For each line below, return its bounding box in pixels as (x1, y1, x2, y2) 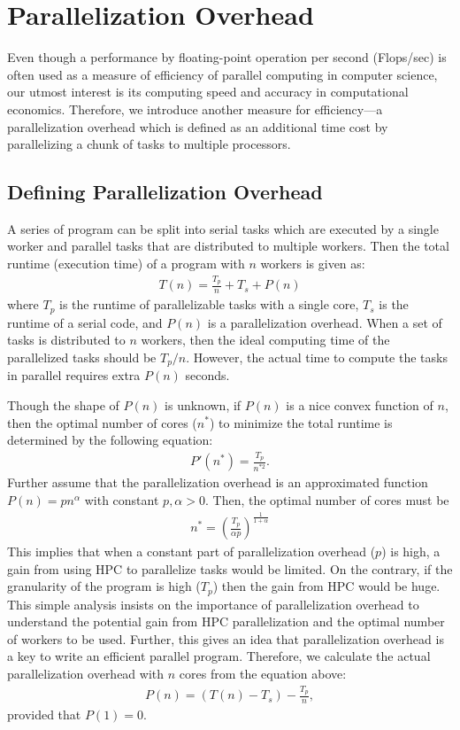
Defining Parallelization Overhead (7, 178, 323, 206)
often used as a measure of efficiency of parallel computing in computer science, (7, 65, 438, 83)
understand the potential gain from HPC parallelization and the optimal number (7, 612, 445, 631)
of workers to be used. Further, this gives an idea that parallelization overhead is (7, 629, 444, 648)
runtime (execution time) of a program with (7, 254, 245, 273)
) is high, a (381, 542, 441, 561)
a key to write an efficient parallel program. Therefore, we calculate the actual (7, 647, 431, 665)
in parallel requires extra (7, 366, 141, 384)
